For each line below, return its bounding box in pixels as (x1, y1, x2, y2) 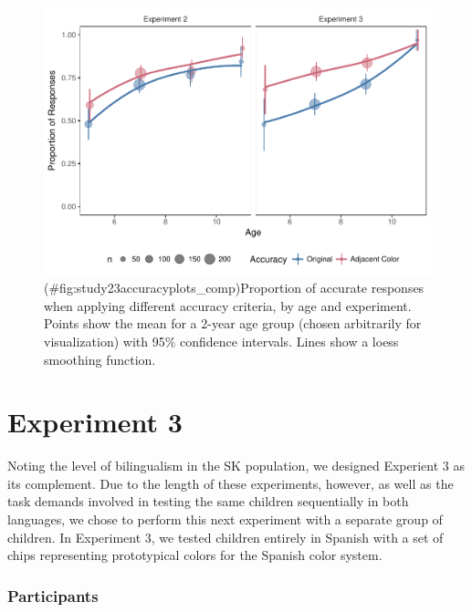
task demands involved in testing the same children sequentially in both (7, 492, 409, 511)
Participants (7, 584, 99, 607)
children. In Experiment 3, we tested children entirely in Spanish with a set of (7, 527, 444, 546)
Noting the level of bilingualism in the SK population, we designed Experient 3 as (7, 456, 466, 475)
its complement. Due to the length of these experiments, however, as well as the (7, 473, 454, 493)
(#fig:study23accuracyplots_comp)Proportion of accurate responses (44, 278, 425, 297)
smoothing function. (44, 349, 156, 368)
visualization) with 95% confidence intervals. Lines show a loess (44, 331, 399, 350)
